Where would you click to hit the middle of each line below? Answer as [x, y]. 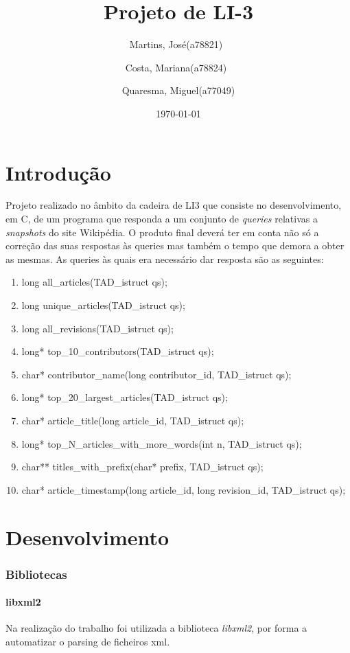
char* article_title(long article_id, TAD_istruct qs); [133, 420]
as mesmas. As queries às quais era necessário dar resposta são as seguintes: [165, 259]
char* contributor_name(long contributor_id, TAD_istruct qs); [156, 374]
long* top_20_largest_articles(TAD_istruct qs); [125, 397]
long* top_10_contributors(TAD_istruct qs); [118, 351]
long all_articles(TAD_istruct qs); [94, 282]
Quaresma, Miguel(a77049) [178, 90]
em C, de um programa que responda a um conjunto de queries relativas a [162, 219]
